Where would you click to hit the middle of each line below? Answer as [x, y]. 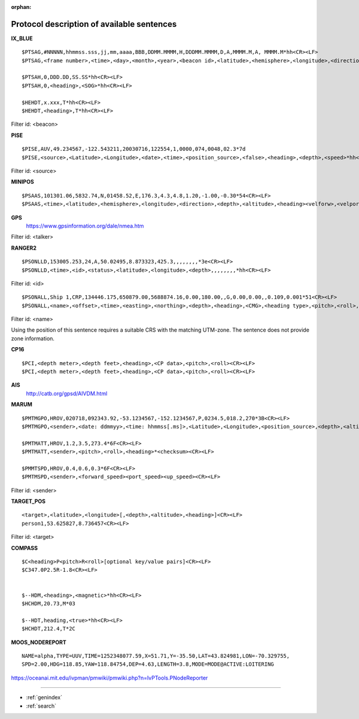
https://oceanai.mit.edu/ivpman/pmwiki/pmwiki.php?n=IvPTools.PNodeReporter [109, 678]
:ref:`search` [41, 706]
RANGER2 [24, 248]
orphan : [21, 7]
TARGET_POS [28, 501]
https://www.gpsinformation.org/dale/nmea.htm [85, 226]
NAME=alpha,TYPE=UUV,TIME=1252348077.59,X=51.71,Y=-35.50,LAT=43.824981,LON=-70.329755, [156, 656]
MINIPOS [22, 182]
